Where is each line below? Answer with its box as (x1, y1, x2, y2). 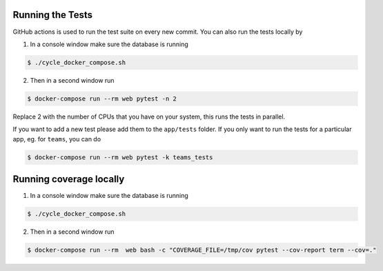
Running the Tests (12, 9, 93, 21)
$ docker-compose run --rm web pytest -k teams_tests (27, 153, 213, 161)
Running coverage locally (12, 173, 125, 185)
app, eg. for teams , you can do (12, 134, 101, 143)
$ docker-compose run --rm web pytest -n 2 (27, 94, 177, 103)
